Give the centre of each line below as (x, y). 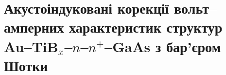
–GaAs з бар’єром (163, 46)
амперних (34, 27)
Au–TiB (31, 46)
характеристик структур (146, 27)
